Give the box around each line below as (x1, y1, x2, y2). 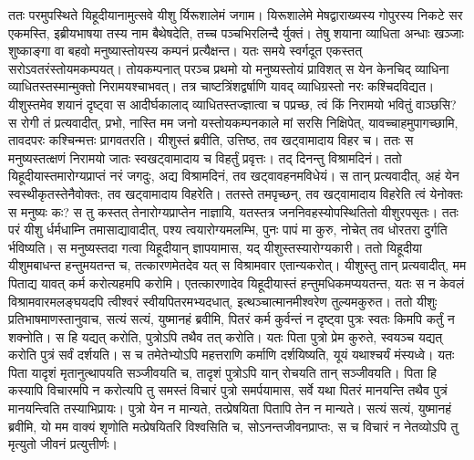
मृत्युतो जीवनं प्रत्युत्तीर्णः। (8, 434, 118, 454)
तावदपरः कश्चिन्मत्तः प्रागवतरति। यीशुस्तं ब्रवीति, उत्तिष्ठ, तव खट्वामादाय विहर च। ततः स (8, 131, 414, 150)
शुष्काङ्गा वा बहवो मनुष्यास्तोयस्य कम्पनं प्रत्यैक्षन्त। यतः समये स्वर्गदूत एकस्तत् (8, 41, 363, 60)
